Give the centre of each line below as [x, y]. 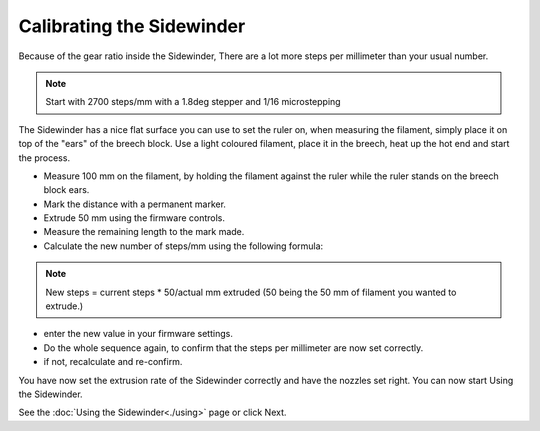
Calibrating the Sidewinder [132, 26]
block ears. [66, 190]
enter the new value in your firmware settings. [138, 334]
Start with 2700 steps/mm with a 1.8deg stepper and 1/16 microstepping [193, 102]
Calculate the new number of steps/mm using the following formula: [183, 246]
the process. [44, 157]
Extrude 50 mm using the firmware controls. [134, 218]
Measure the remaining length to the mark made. [144, 232]
